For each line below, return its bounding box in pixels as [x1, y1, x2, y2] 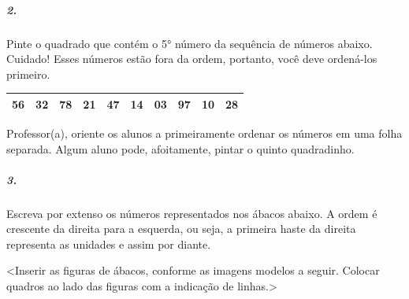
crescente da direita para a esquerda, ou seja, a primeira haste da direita [6, 220, 356, 237]
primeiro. [6, 65, 50, 82]
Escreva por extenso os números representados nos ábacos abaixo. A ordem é [6, 205, 377, 221]
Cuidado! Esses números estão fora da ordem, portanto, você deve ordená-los [6, 50, 377, 67]
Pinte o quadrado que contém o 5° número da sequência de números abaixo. [6, 35, 373, 51]
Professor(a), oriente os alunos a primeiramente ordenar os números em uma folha [6, 124, 403, 141]
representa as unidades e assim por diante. [6, 235, 211, 252]
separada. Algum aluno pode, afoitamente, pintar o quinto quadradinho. [6, 140, 355, 157]
